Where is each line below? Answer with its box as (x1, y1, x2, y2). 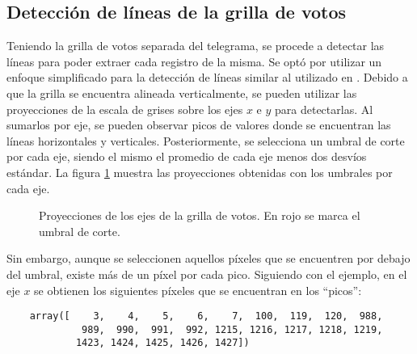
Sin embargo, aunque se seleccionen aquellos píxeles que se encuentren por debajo (6, 250, 411, 267)
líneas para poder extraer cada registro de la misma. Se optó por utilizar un (6, 53, 382, 70)
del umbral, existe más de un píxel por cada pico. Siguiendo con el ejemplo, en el (6, 265, 407, 282)
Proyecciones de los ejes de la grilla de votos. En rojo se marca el (39, 207, 360, 224)
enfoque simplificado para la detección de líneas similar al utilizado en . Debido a (6, 69, 408, 86)
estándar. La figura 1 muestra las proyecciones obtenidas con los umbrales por (6, 163, 393, 180)
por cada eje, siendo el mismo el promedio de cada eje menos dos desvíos (6, 148, 367, 165)
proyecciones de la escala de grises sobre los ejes (6, 100, 243, 117)
